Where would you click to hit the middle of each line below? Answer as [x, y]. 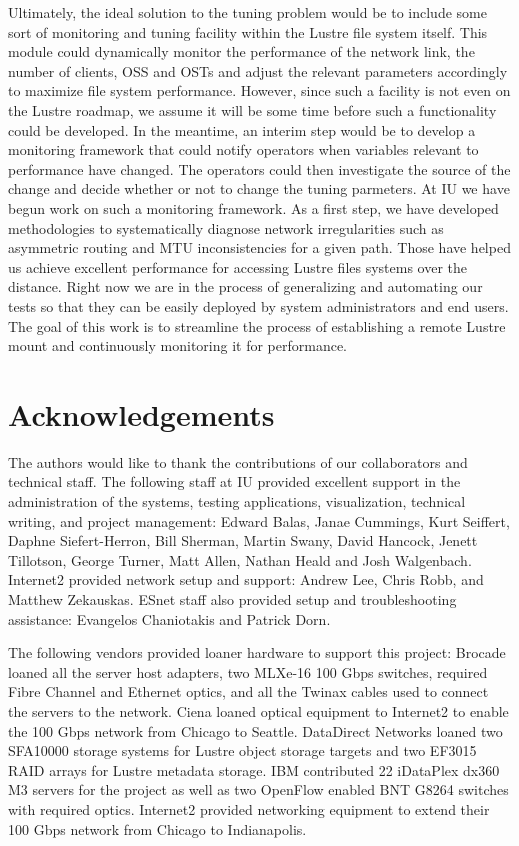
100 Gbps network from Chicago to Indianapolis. [157, 828]
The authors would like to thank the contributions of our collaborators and [238, 461]
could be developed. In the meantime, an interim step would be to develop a [242, 129]
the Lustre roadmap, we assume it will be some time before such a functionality [252, 109]
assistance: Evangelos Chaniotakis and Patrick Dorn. [169, 618]
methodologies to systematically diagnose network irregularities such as [226, 227]
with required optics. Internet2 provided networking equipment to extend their [249, 808]
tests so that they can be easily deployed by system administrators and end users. [258, 305]
